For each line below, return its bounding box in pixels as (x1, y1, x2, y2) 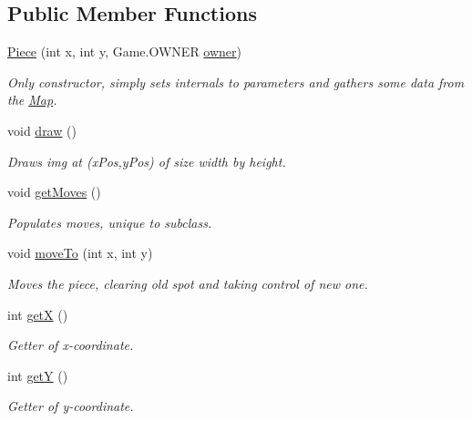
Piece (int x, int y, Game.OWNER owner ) (7, 42, 242, 61)
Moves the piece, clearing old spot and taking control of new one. (7, 273, 368, 293)
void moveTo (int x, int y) (7, 243, 153, 262)
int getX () (7, 304, 68, 323)
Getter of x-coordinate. (7, 335, 134, 354)
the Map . (7, 90, 57, 109)
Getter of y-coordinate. (7, 396, 134, 416)
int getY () (7, 365, 68, 385)
